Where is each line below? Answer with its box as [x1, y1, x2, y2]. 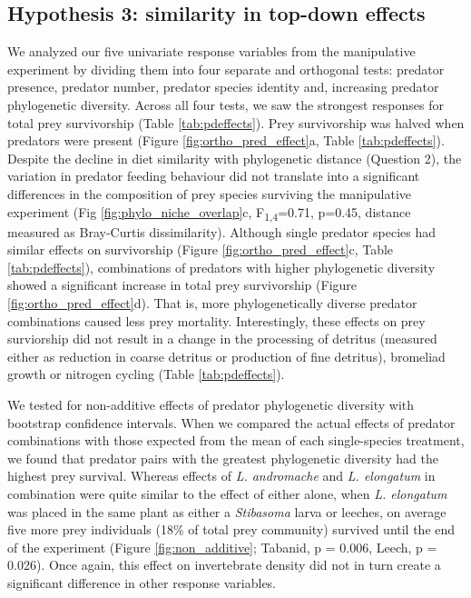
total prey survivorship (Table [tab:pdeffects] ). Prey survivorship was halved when [7, 113, 465, 132]
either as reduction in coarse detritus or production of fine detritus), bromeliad [7, 346, 446, 365]
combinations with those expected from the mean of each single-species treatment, [7, 431, 465, 450]
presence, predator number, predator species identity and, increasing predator [7, 77, 439, 96]
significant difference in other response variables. [7, 573, 277, 592]
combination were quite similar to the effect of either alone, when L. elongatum [7, 483, 447, 503]
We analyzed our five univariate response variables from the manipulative [7, 42, 416, 61]
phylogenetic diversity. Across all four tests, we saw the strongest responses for [7, 95, 444, 114]
